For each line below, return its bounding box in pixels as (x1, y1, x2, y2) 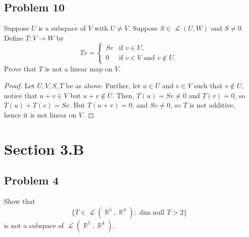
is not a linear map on (45, 63, 113, 74)
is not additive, (189, 100, 236, 110)
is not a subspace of (4, 220, 64, 230)
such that (194, 80, 223, 90)
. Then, (112, 90, 135, 100)
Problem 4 (4, 173, 59, 188)
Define (4, 32, 23, 43)
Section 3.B (4, 138, 84, 159)
